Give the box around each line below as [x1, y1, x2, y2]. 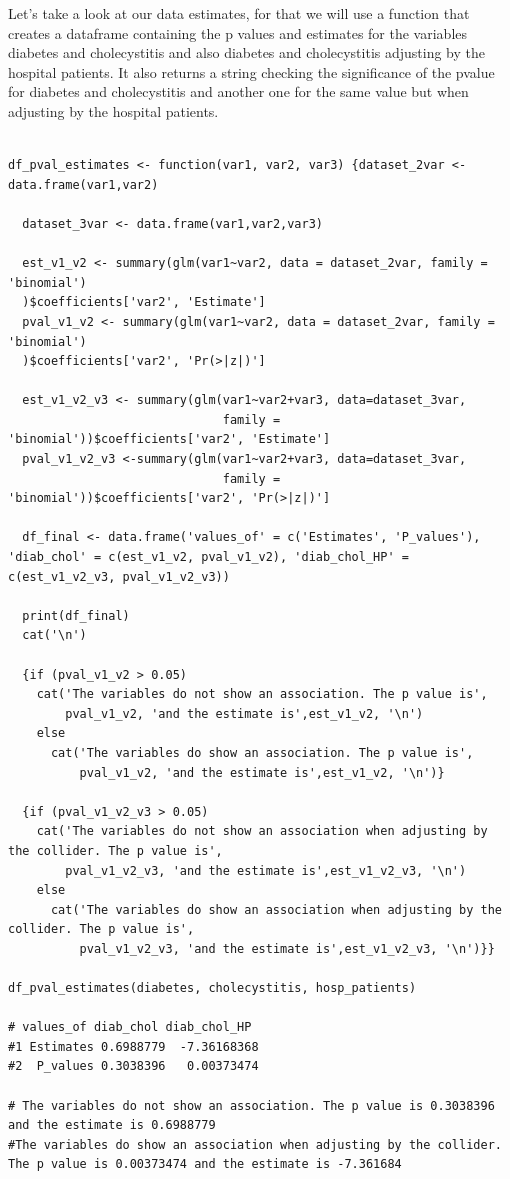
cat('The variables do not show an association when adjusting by [36, 824, 488, 839]
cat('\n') [22, 628, 87, 643]
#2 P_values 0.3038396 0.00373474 [8, 1059, 259, 1074]
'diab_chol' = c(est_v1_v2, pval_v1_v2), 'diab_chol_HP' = [8, 550, 409, 565]
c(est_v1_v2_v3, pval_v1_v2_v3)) [8, 569, 230, 584]
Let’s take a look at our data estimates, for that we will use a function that [8, 3, 470, 23]
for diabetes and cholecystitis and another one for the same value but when [8, 81, 469, 102]
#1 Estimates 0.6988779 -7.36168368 [8, 1039, 259, 1054]
